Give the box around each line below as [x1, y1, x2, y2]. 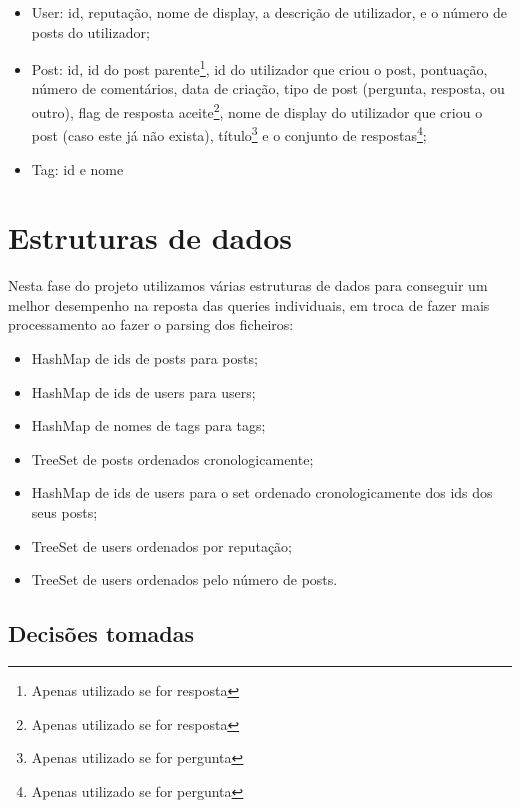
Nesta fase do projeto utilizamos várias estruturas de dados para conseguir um [8, 275, 488, 296]
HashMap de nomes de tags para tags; [31, 415, 266, 436]
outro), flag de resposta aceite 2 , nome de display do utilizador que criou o [31, 99, 483, 122]
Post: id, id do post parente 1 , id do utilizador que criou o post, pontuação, [31, 56, 488, 79]
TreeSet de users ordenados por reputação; [31, 535, 292, 556]
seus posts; [31, 502, 98, 522]
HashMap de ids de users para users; [31, 381, 256, 402]
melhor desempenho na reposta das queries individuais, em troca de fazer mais [8, 294, 490, 315]
